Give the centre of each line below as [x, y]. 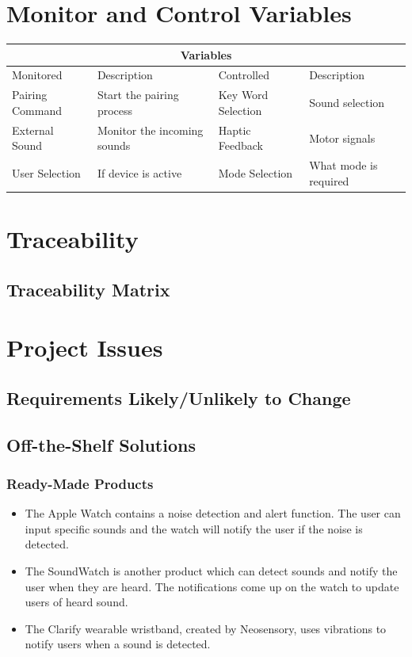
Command [37, 110]
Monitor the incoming [150, 130]
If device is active [139, 172]
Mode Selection [256, 172]
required [329, 180]
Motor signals [342, 138]
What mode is [343, 165]
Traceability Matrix [88, 289]
